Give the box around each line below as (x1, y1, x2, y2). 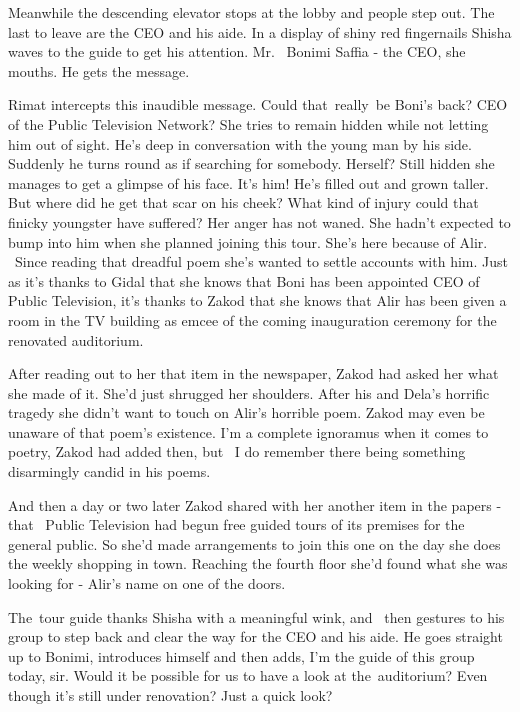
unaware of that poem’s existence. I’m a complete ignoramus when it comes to (8, 421, 489, 442)
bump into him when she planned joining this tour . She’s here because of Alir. (8, 231, 488, 252)
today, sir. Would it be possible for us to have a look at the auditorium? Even (8, 665, 488, 686)
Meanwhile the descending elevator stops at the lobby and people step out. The (8, 2, 495, 22)
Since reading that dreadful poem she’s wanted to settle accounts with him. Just (14, 251, 508, 272)
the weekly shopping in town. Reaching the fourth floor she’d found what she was (8, 553, 508, 574)
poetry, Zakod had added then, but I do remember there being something (8, 441, 466, 462)
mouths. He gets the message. (8, 60, 190, 81)
